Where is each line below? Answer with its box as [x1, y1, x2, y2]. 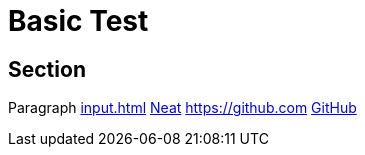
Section [8, 56, 86, 82]
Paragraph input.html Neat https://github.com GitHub [8, 99, 357, 117]
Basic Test [8, 4, 149, 38]
